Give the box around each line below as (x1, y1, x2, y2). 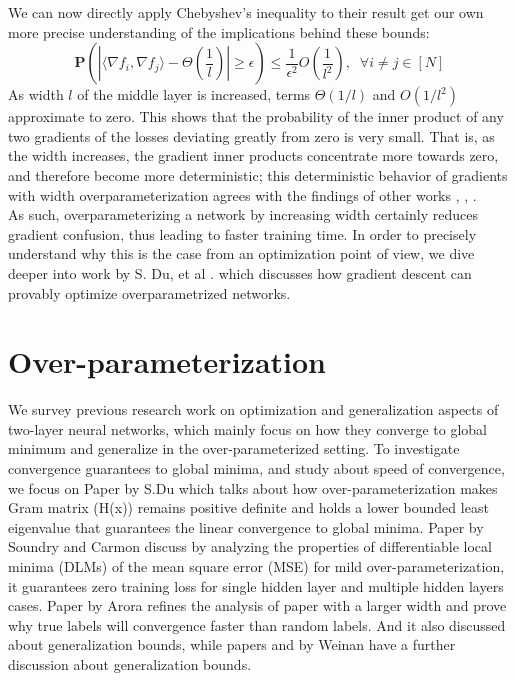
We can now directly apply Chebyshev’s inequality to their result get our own (8, 2, 484, 22)
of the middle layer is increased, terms (77, 84, 311, 105)
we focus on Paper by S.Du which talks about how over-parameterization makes (8, 477, 498, 498)
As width (8, 84, 64, 105)
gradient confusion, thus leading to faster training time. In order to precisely (8, 223, 477, 244)
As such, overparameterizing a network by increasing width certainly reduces (8, 204, 478, 225)
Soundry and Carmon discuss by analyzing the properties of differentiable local (8, 536, 492, 557)
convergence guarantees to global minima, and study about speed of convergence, (8, 458, 505, 479)
